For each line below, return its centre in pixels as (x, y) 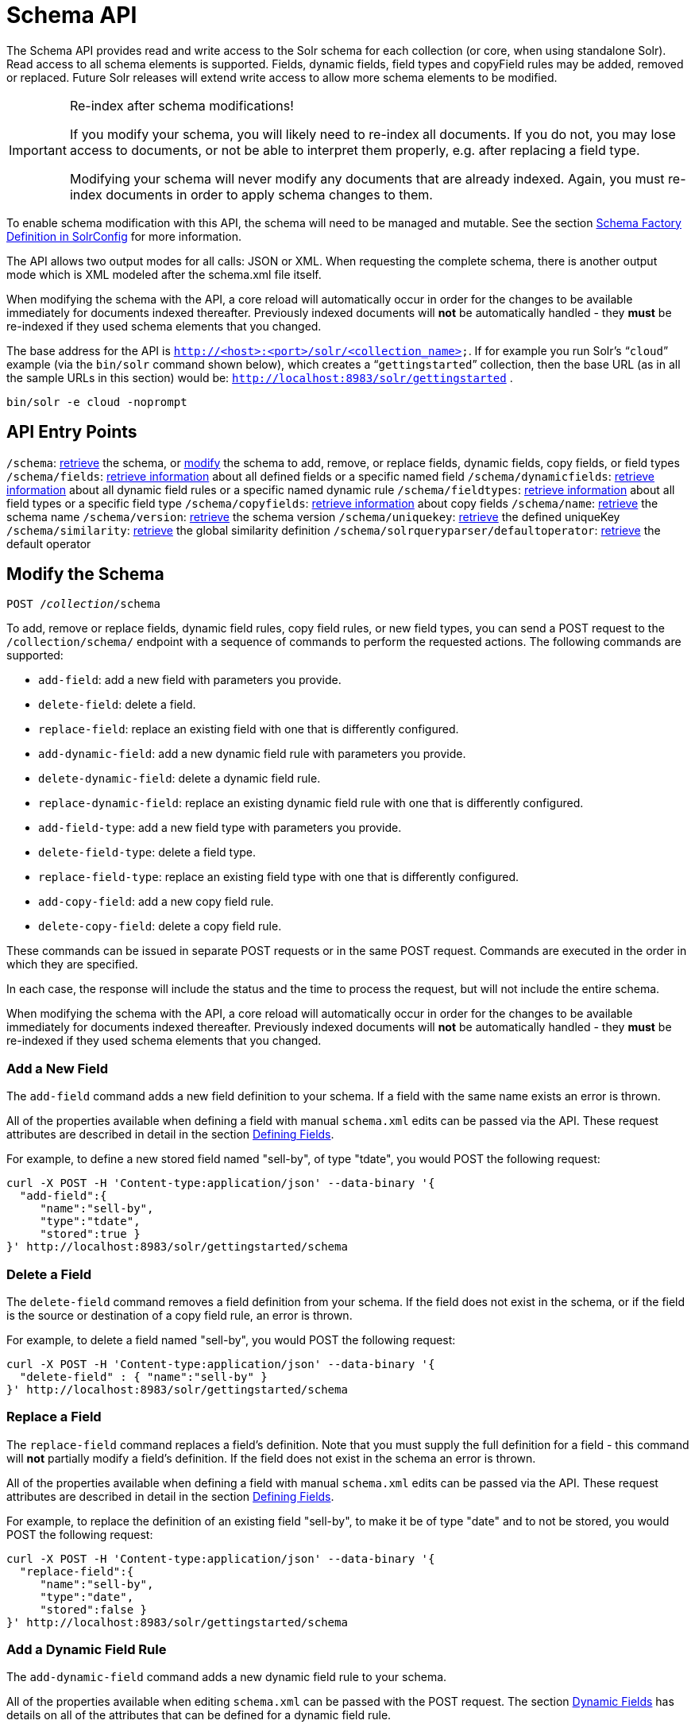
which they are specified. (72, 965)
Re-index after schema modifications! (181, 105)
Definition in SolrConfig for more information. (124, 236)
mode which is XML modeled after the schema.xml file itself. (164, 274)
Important (38, 150)
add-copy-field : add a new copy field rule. (156, 902)
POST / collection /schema (83, 604)
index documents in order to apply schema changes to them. (251, 194)
